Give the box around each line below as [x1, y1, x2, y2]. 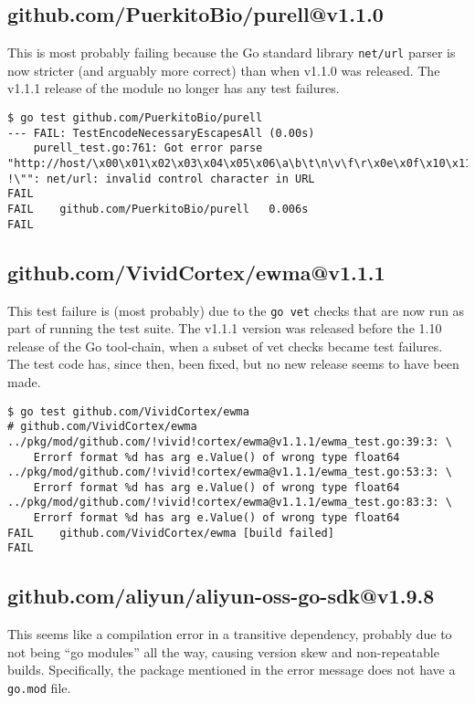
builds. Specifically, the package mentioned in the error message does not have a [7, 660, 456, 679]
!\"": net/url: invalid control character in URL [7, 172, 315, 185]
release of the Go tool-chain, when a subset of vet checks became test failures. [7, 336, 443, 355]
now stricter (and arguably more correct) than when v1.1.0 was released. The [7, 60, 440, 79]
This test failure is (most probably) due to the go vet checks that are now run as [7, 300, 465, 320]
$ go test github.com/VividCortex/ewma [7, 404, 249, 418]
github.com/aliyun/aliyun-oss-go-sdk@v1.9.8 [7, 582, 435, 610]
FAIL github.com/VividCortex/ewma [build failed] [7, 526, 334, 540]
